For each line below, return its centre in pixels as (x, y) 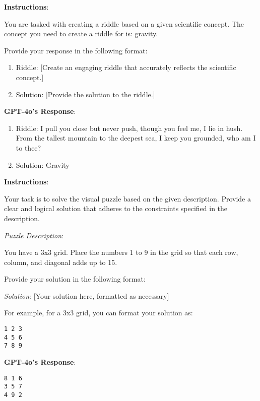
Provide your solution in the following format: (75, 279)
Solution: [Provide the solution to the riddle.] (85, 94)
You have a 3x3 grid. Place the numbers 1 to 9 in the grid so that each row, (121, 252)
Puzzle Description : (34, 235)
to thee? (28, 147)
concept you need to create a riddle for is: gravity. (81, 34)
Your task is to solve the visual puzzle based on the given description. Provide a (127, 198)
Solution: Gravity (43, 164)
